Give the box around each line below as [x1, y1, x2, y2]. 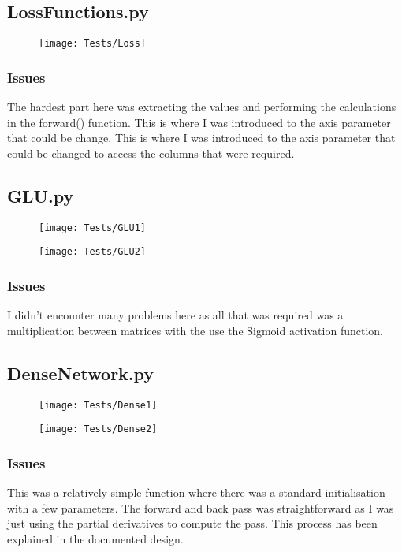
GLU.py [7, 183, 74, 207]
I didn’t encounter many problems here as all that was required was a [7, 307, 344, 323]
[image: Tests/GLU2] [39, 246, 147, 258]
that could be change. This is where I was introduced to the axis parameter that [7, 129, 396, 146]
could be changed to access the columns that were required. [7, 144, 295, 161]
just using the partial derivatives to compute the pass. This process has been [7, 515, 378, 531]
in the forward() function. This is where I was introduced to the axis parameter [7, 114, 391, 130]
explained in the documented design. [7, 530, 184, 546]
